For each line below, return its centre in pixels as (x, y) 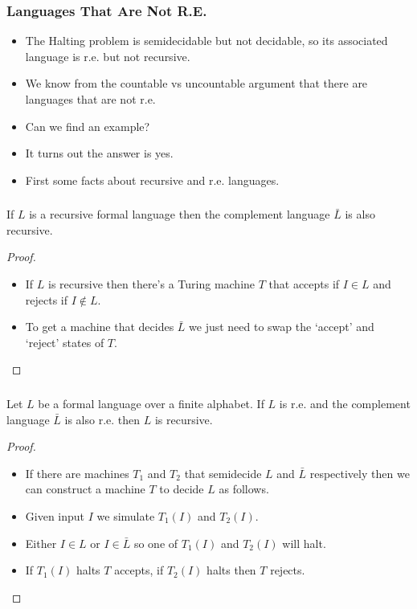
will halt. (304, 543)
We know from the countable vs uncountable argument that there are (196, 83)
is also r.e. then (102, 419)
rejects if (47, 299)
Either (41, 543)
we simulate (126, 515)
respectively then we (360, 473)
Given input (55, 515)
